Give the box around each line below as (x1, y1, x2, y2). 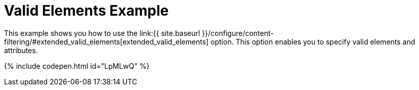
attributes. (4, 46, 38, 55)
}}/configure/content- (202, 28, 274, 37)
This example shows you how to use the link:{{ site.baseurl (4, 28, 200, 37)
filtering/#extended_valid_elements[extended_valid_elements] (4, 37, 209, 46)
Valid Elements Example (4, 2, 169, 19)
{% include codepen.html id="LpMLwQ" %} (4, 61, 150, 70)
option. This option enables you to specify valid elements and (211, 37, 415, 46)
